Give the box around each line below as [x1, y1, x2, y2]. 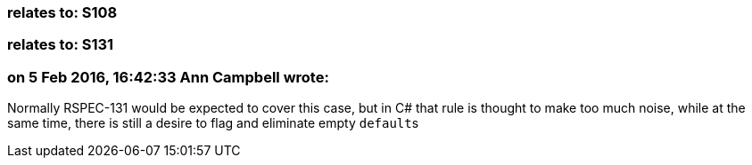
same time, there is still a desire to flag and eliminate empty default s [7, 115, 419, 131]
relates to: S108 [7, 4, 118, 21]
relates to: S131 [7, 35, 114, 54]
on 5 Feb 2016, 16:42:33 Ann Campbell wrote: [7, 67, 329, 86]
